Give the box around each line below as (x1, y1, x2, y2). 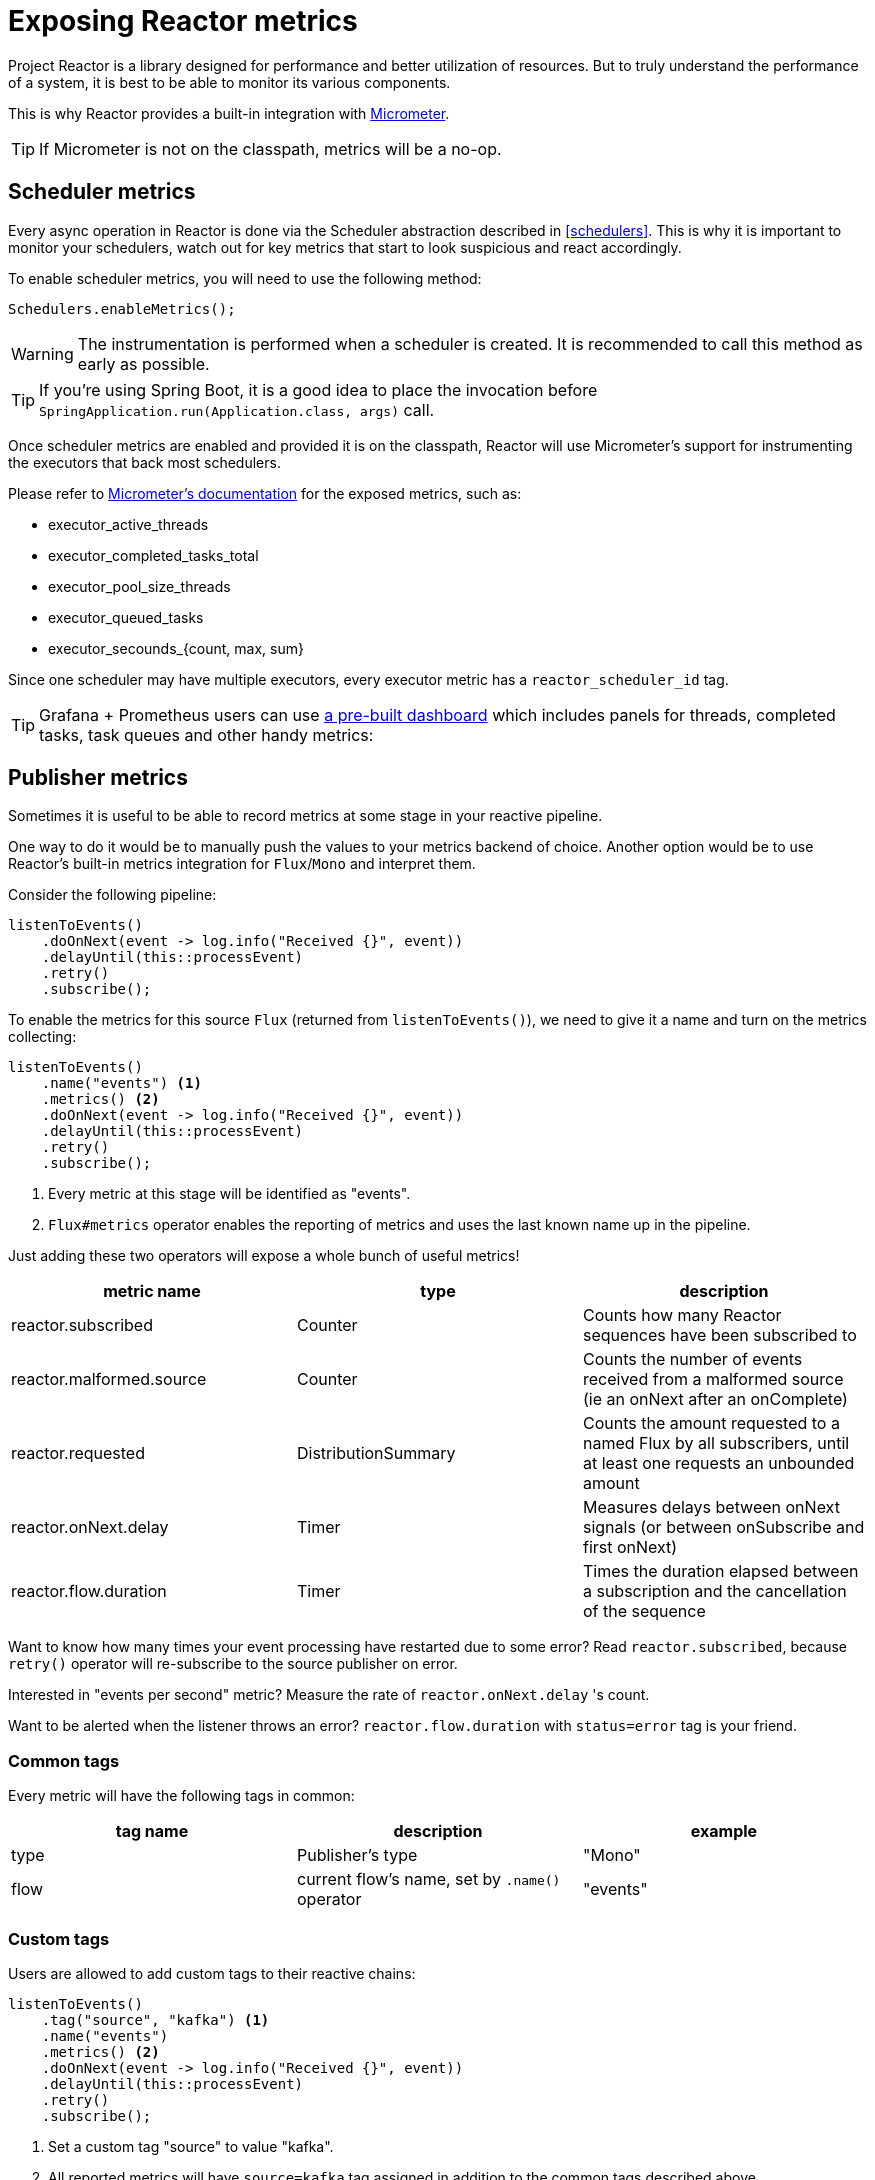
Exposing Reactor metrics (8, 4, 358, 38)
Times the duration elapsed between (582, 1561, 859, 1582)
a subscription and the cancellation (582, 1581, 847, 1602)
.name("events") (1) (41, 1075, 202, 1092)
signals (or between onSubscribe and (582, 1517, 865, 1538)
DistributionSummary (296, 1443, 456, 1464)
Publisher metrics (8, 765, 188, 791)
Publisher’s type (296, 1845, 418, 1866)
